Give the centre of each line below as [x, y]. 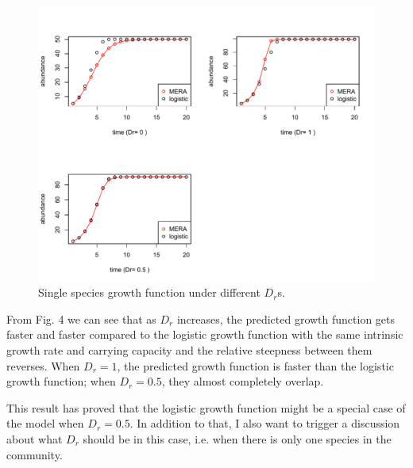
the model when [45, 423]
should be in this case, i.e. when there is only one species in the [237, 438]
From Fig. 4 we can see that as [81, 318]
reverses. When [43, 365]
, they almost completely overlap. [243, 381]
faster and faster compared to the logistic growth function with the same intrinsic [205, 334]
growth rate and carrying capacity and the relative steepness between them [189, 349]
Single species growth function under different [149, 292]
